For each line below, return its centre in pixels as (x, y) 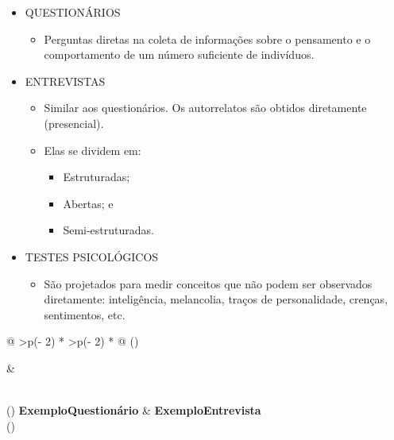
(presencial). (74, 123)
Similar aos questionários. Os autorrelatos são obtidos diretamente (205, 108)
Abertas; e (88, 203)
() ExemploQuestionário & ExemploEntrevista (134, 410)
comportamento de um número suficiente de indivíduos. (179, 54)
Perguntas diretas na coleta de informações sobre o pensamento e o (207, 39)
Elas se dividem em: (93, 150)
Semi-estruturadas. (108, 230)
